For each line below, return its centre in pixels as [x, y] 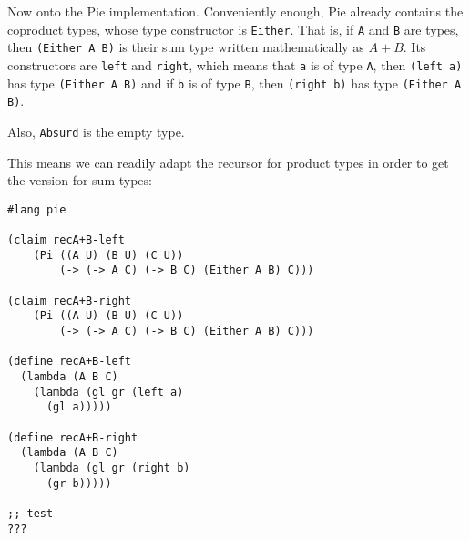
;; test [31, 513]
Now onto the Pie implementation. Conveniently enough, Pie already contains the [235, 11]
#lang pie [37, 209]
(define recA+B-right [73, 437]
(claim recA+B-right [70, 301]
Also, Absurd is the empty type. [96, 131]
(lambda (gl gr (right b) [112, 467]
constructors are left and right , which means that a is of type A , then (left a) [235, 64]
